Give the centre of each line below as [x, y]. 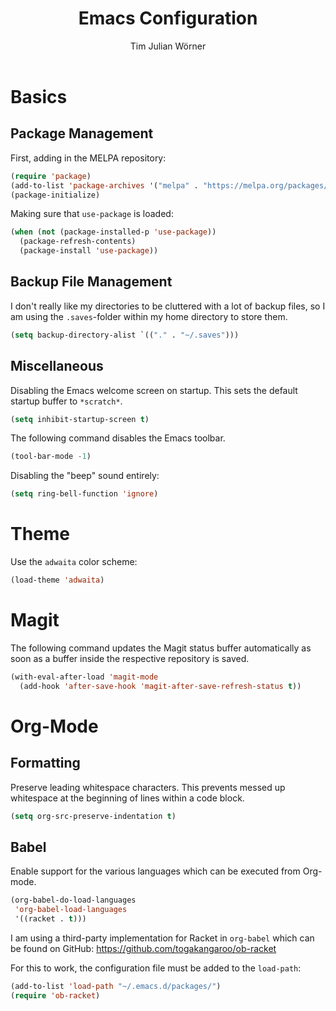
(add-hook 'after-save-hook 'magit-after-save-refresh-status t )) [160, 686]
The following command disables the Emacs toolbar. [118, 438]
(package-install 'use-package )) [89, 251]
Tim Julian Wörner [168, 46]
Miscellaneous [57, 366]
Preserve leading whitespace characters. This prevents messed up [148, 787]
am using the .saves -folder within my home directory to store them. [149, 316]
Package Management [82, 133]
